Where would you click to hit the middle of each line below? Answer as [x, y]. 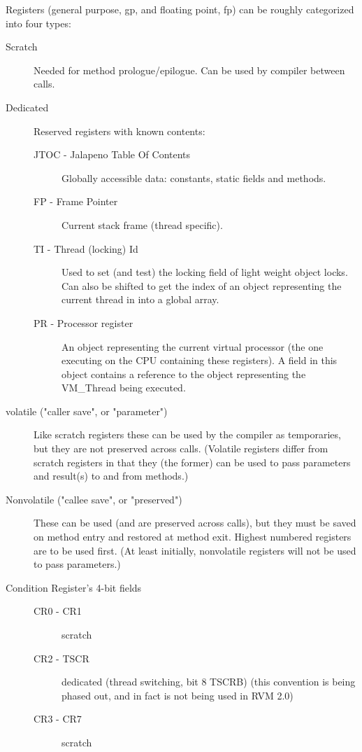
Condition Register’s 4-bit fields [74, 587]
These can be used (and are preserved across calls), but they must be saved [195, 523]
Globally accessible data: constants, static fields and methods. [194, 177]
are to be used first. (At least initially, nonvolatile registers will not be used [195, 550]
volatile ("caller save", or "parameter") [87, 411]
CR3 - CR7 [58, 719]
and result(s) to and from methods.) [111, 476]
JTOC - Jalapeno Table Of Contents [112, 154]
